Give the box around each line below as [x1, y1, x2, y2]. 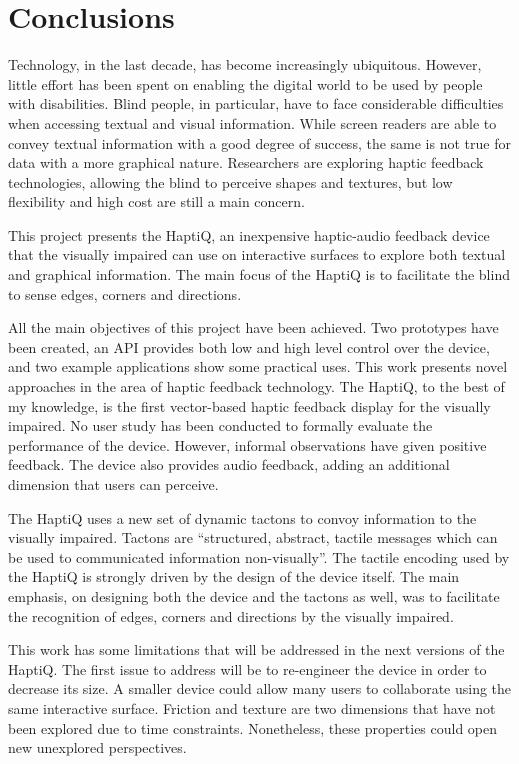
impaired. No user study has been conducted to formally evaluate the [8, 415, 433, 436]
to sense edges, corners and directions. [8, 283, 242, 304]
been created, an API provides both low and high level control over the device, [8, 336, 490, 357]
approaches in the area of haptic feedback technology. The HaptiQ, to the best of [8, 376, 505, 397]
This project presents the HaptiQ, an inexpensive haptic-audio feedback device [8, 224, 490, 245]
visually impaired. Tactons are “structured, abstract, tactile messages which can [8, 527, 498, 548]
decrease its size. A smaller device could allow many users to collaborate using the [8, 678, 512, 699]
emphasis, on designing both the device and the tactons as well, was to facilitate [8, 585, 500, 606]
